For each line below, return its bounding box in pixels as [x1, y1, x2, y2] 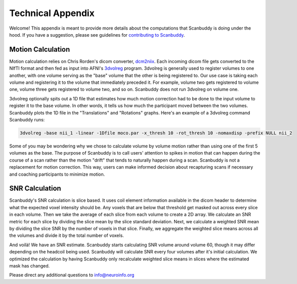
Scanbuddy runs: [9, 116, 45, 122]
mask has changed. [9, 262, 50, 268]
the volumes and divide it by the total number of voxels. [9, 232, 124, 238]
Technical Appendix [9, 8, 95, 19]
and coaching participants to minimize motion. [9, 171, 105, 177]
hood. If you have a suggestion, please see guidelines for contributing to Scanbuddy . [9, 32, 185, 38]
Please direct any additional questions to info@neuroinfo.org [9, 272, 135, 278]
